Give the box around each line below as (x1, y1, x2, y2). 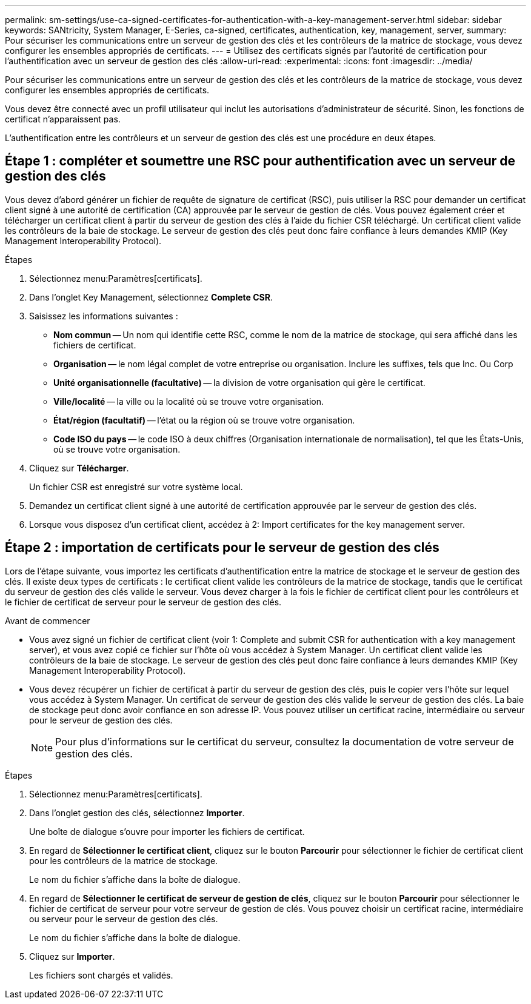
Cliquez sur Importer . (29, 951, 115, 962)
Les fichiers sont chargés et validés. (29, 969, 173, 980)
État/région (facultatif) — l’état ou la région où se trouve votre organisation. (53, 414, 355, 425)
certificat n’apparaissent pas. (5, 114, 121, 124)
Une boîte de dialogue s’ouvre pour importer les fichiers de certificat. (29, 826, 305, 837)
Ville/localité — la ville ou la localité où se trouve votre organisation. (53, 396, 324, 407)
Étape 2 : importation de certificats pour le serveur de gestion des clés (5, 540, 439, 556)
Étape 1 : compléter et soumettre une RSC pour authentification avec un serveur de (5, 153, 516, 169)
